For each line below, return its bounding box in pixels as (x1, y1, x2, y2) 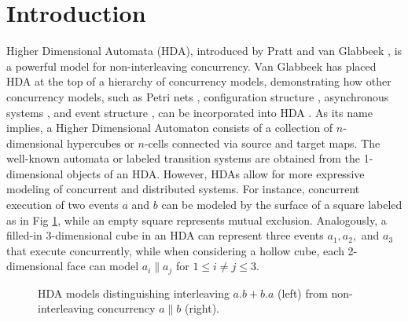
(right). (184, 300, 219, 317)
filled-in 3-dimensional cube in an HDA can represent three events (6, 227, 324, 243)
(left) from (278, 284, 328, 301)
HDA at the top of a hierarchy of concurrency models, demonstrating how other (6, 73, 391, 90)
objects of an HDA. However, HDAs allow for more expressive (67, 165, 365, 181)
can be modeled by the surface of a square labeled (161, 196, 402, 213)
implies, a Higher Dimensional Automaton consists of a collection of (6, 119, 333, 136)
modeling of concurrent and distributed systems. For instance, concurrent (6, 181, 360, 197)
